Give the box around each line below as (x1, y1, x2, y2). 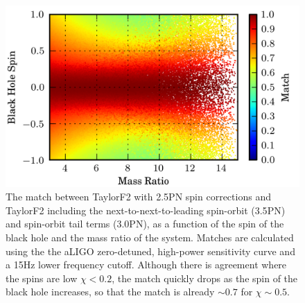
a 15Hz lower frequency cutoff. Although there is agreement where (6, 257, 287, 272)
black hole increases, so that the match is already (6, 284, 215, 299)
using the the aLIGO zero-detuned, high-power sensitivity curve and (6, 243, 295, 258)
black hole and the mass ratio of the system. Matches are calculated (6, 230, 294, 245)
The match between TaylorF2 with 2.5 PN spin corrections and (6, 189, 271, 204)
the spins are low (6, 270, 78, 285)
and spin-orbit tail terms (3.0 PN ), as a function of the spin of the (6, 216, 284, 231)
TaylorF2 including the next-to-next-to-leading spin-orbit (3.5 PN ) (6, 202, 286, 217)
